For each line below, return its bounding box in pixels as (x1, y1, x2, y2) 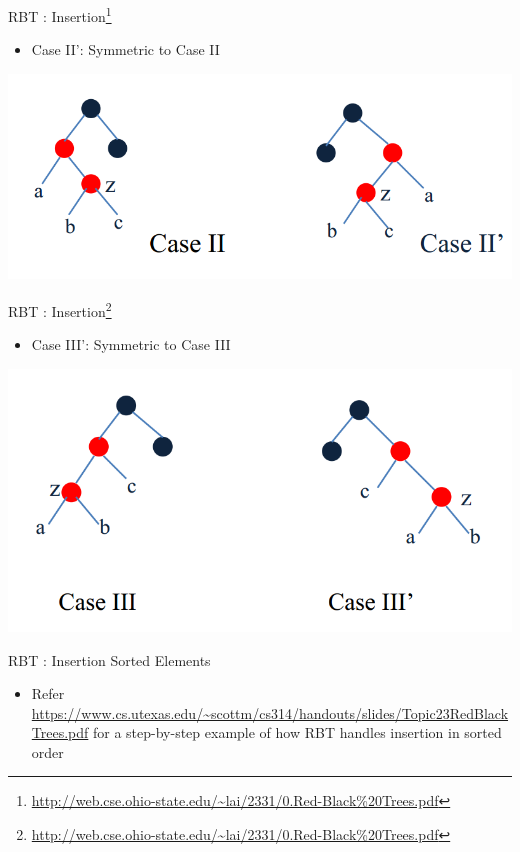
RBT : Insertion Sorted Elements (8, 649, 211, 670)
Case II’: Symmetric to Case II (31, 39, 220, 60)
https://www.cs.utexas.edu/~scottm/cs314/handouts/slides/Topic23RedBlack (31, 702, 509, 723)
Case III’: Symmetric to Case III (31, 334, 231, 355)
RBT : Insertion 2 (8, 297, 112, 321)
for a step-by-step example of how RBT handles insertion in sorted (92, 722, 502, 743)
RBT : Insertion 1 (8, 3, 112, 26)
